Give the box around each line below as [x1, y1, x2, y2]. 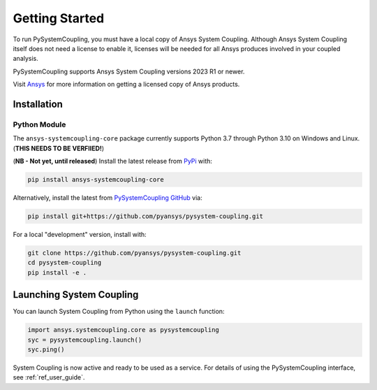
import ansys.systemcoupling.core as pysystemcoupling [27, 326, 219, 334]
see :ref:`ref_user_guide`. [13, 373, 85, 382]
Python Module [13, 120, 66, 129]
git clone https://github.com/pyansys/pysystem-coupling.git [27, 249, 242, 257]
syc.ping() [27, 346, 65, 354]
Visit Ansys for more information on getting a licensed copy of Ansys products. [13, 80, 240, 89]
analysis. [13, 55, 38, 63]
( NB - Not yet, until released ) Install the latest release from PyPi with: [13, 157, 213, 166]
